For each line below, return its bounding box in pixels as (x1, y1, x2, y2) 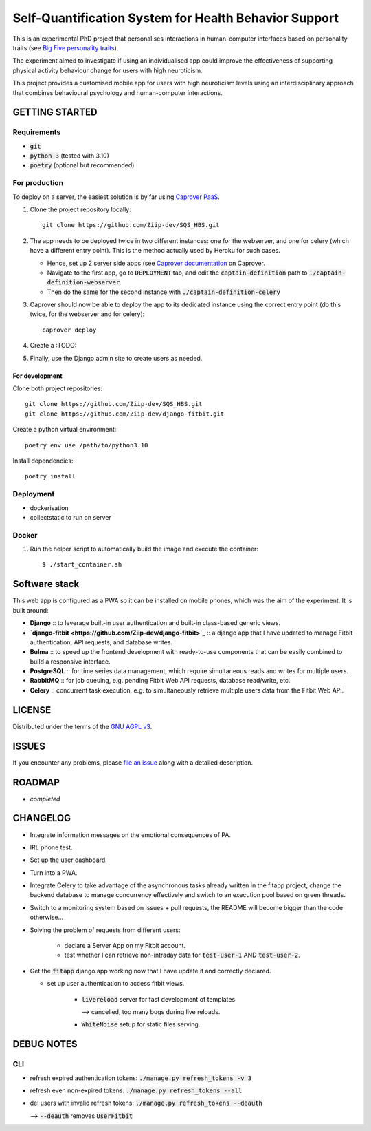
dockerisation (30, 503, 69, 512)
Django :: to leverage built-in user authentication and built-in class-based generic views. (30, 619, 281, 627)
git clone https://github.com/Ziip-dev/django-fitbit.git (25, 410, 225, 418)
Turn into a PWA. (30, 868, 78, 877)
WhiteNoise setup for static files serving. (81, 1020, 201, 1028)
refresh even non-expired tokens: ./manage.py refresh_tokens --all (30, 1086, 243, 1095)
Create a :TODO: (30, 341, 77, 350)
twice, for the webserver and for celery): (30, 310, 145, 318)
